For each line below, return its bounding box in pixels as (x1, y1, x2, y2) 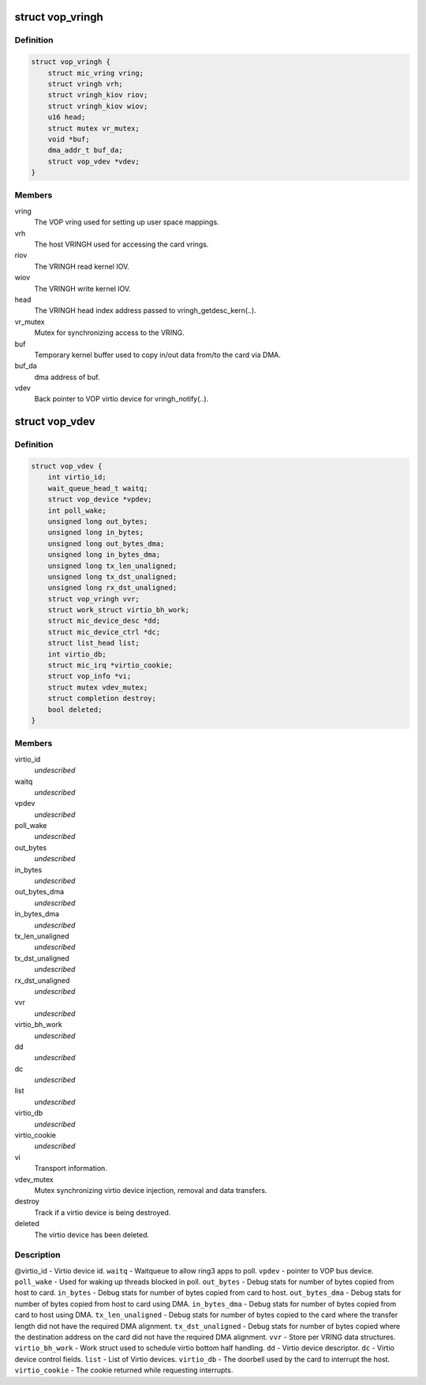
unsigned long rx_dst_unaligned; (47, 583, 177, 593)
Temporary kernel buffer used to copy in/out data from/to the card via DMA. (34, 350, 282, 359)
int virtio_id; (47, 472, 106, 482)
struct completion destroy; (47, 694, 157, 703)
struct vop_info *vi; (47, 672, 132, 681)
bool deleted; (47, 705, 103, 714)
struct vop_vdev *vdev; (47, 156, 140, 166)
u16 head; (47, 113, 86, 122)
